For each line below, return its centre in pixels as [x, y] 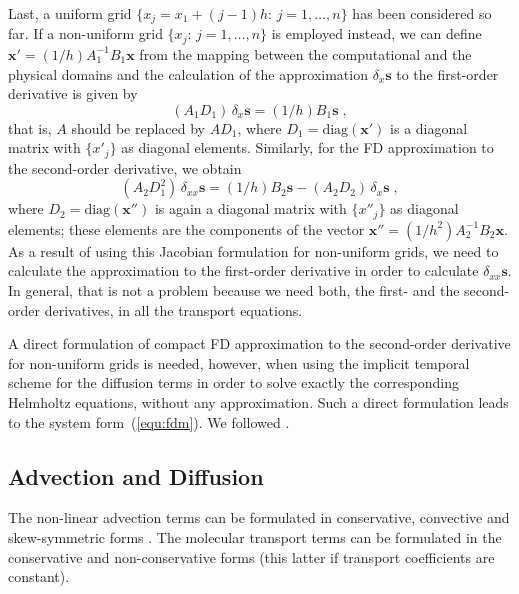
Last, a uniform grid [70, 13]
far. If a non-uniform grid [85, 33]
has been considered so [422, 13]
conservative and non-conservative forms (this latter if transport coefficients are [251, 556]
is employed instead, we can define [376, 33]
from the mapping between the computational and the [305, 53]
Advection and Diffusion [136, 475]
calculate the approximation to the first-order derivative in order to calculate [243, 270]
